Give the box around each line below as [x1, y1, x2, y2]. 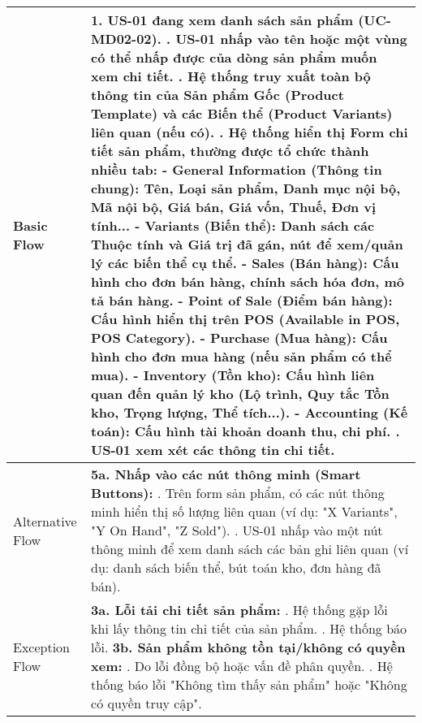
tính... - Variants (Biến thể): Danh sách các [91, 216, 375, 235]
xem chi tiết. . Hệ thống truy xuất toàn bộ [91, 67, 371, 85]
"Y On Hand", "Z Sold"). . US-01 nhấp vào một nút [91, 521, 383, 539]
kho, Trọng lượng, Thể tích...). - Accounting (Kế [91, 403, 408, 422]
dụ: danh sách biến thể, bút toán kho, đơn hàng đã [91, 558, 381, 577]
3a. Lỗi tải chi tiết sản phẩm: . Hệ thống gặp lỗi [91, 600, 388, 619]
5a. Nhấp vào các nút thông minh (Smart [91, 465, 361, 483]
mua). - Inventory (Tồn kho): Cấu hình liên [91, 366, 375, 384]
